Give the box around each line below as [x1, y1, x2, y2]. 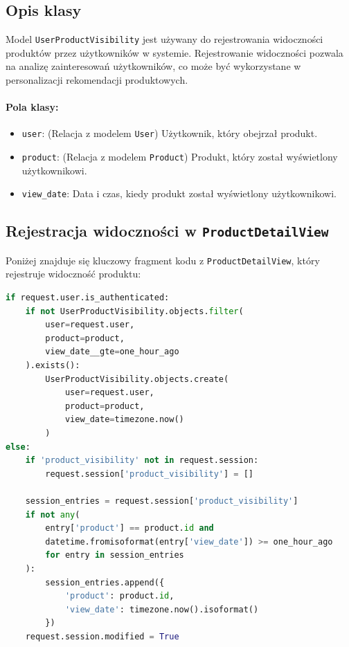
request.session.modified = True [25, 631, 179, 641]
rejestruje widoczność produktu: [6, 266, 141, 281]
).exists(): [25, 361, 80, 370]
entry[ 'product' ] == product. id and [45, 523, 214, 534]
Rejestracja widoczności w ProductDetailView [6, 220, 329, 242]
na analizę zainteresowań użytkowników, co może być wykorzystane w [6, 59, 301, 73]
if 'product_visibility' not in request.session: [25, 455, 259, 466]
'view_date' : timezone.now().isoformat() [64, 604, 259, 614]
